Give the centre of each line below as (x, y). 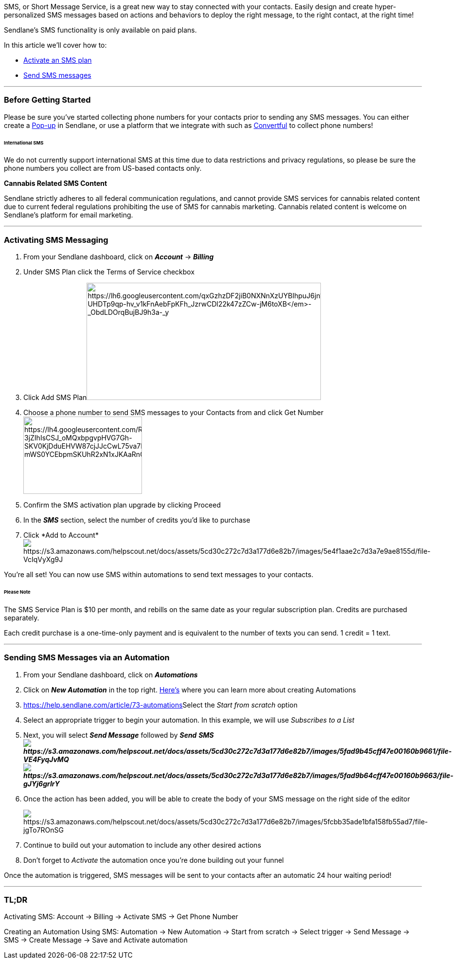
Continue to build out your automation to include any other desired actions (142, 845)
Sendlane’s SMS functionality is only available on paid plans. (100, 30)
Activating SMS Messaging (56, 240)
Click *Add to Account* (61, 535)
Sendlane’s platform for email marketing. (69, 215)
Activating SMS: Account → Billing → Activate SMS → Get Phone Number (121, 917)
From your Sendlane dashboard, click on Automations (111, 674)
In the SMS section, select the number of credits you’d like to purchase (137, 520)
